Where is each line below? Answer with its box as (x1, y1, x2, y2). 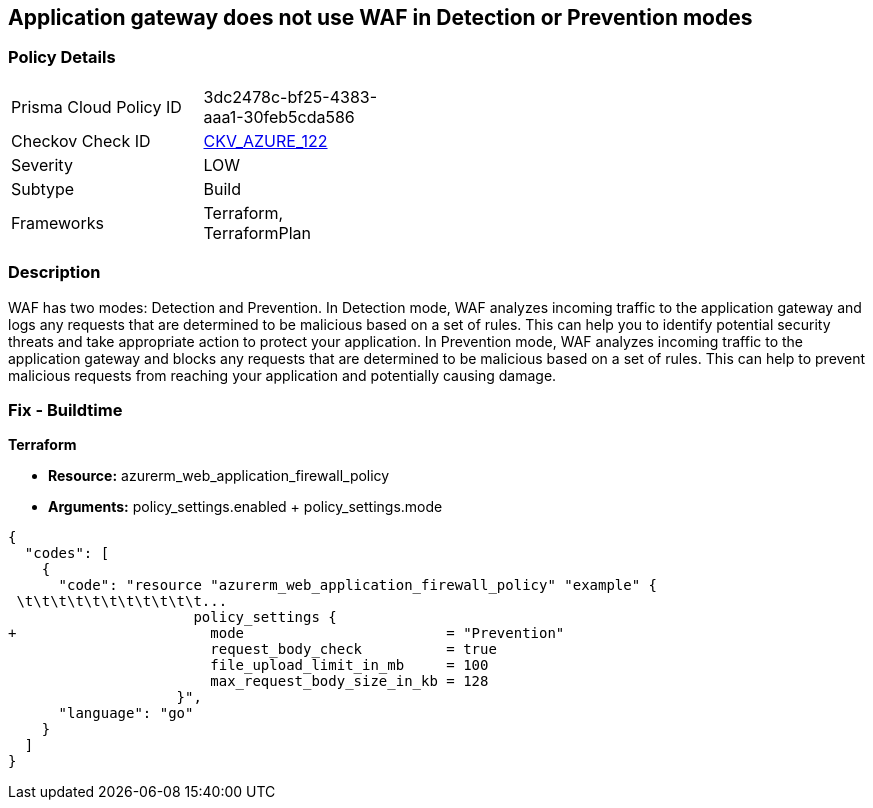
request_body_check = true (210, 641, 497, 658)
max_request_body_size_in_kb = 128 (210, 673, 489, 690)
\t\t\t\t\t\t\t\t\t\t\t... (16, 593, 228, 610)
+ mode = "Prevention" (8, 625, 565, 642)
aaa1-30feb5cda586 (203, 106, 355, 127)
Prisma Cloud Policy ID (11, 96, 182, 117)
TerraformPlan (203, 222, 312, 243)
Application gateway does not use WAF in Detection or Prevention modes (8, 5, 753, 30)
